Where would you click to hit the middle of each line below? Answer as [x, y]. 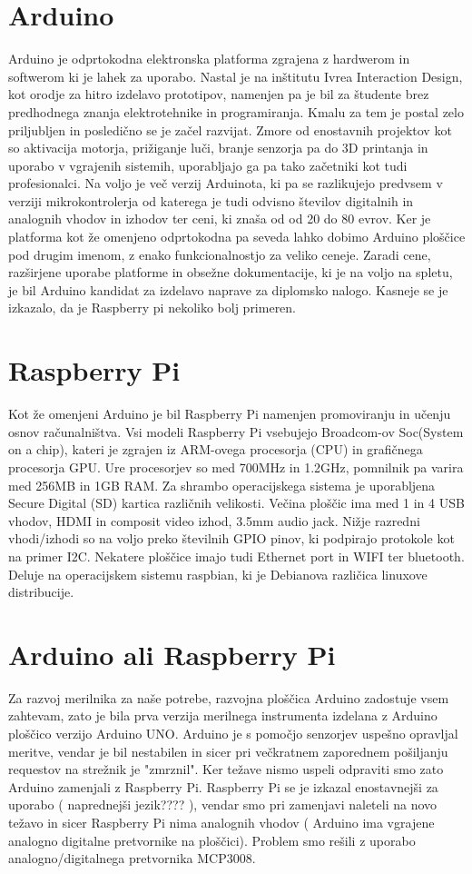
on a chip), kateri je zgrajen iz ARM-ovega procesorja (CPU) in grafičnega [216, 449]
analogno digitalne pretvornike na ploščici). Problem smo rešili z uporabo [212, 840]
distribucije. [41, 592]
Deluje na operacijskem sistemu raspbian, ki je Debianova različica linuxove [218, 574]
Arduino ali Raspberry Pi [172, 654]
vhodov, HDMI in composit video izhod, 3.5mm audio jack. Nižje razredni [214, 520]
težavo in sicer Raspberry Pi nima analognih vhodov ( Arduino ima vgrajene [221, 822]
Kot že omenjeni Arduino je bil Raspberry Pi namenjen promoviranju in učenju [230, 414]
